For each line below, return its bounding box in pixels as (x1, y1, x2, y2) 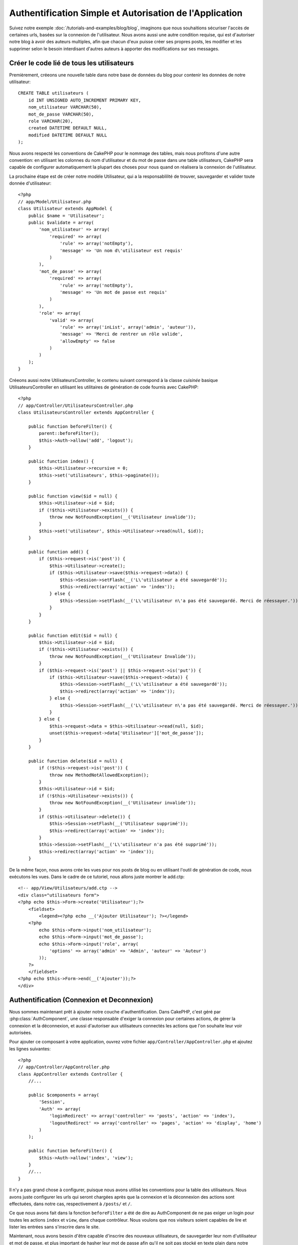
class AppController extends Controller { (18, 1071, 123, 1077)
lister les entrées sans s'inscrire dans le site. (9, 1224, 100, 1230)
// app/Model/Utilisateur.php (18, 199, 92, 204)
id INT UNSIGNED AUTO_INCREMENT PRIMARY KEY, (28, 97, 142, 103)
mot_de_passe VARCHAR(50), (28, 111, 94, 117)
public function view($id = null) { (28, 493, 118, 499)
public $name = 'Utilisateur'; (28, 213, 105, 219)
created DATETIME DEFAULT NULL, (28, 125, 107, 131)
